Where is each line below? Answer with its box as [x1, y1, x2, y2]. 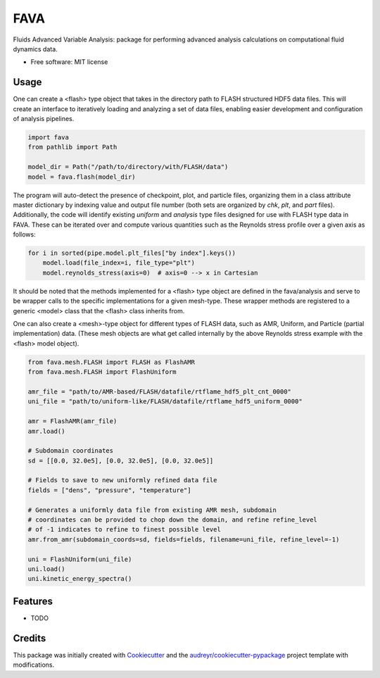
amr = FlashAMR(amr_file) [27, 418, 118, 425]
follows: [13, 230, 36, 239]
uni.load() [27, 565, 65, 573]
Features [13, 595, 53, 607]
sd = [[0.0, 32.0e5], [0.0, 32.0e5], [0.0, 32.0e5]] [27, 456, 214, 465]
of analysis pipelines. [13, 115, 75, 123]
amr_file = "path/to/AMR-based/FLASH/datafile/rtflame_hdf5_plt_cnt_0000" [27, 387, 292, 396]
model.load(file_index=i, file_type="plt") [42, 259, 195, 267]
